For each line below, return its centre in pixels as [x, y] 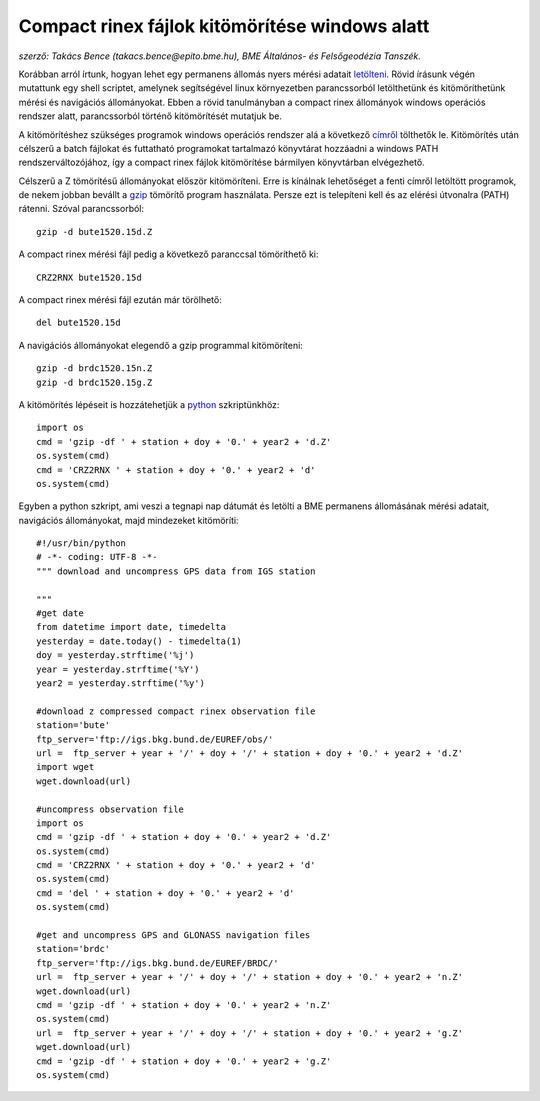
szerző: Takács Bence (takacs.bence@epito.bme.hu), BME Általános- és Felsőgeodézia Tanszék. [220, 56]
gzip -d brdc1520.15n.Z [94, 368]
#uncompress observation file [110, 809]
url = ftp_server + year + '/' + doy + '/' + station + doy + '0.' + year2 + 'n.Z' [250, 977]
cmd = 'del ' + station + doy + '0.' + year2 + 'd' [165, 893]
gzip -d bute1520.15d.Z [94, 231]
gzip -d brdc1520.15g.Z [94, 382]
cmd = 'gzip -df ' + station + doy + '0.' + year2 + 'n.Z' [184, 1004]
